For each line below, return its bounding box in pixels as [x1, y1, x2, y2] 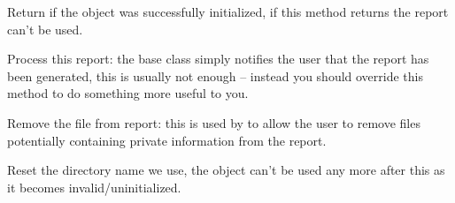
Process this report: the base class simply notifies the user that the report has [7, 49, 429, 68]
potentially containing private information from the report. [7, 131, 327, 149]
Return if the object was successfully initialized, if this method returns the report [7, 3, 449, 20]
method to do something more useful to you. [7, 84, 249, 102]
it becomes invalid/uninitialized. [7, 177, 181, 196]
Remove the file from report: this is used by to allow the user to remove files [7, 113, 420, 132]
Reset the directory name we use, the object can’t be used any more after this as [7, 161, 445, 179]
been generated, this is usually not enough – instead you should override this [7, 66, 423, 85]
